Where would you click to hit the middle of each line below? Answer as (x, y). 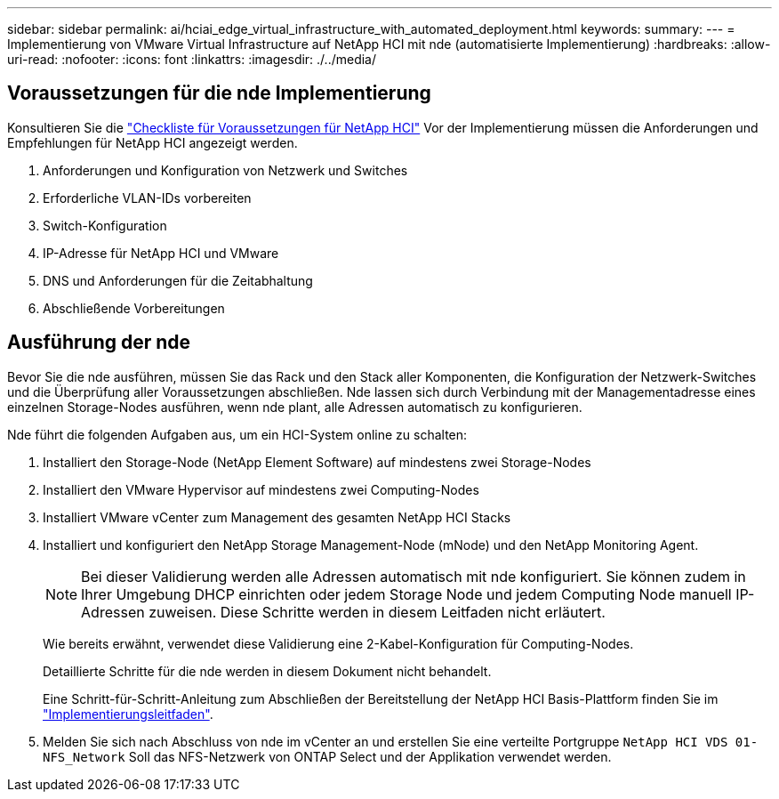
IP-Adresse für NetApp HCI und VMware (161, 253)
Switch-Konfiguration (105, 225)
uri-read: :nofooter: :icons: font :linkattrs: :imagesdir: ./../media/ (192, 59)
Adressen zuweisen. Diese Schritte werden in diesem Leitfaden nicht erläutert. (343, 612)
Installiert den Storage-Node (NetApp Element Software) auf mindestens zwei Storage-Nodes (317, 462)
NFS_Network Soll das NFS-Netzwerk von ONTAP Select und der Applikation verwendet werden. (327, 756)
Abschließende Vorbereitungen (134, 308)
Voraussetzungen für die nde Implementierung (219, 93)
